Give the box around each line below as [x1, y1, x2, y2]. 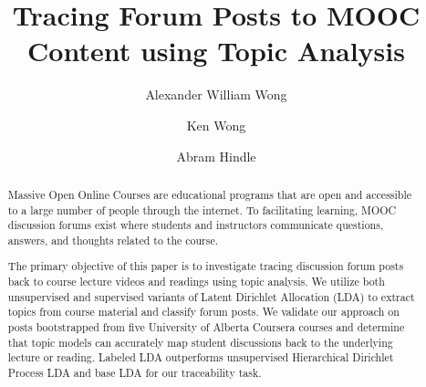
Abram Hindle [176, 146, 256, 165]
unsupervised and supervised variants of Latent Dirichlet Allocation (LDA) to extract [7, 288, 415, 304]
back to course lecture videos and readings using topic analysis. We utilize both [7, 274, 385, 289]
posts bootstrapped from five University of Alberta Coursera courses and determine [7, 319, 405, 335]
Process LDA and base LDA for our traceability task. [7, 365, 262, 380]
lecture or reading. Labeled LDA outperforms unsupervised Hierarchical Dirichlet [7, 350, 394, 365]
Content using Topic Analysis [27, 32, 405, 69]
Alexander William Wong [145, 85, 287, 104]
